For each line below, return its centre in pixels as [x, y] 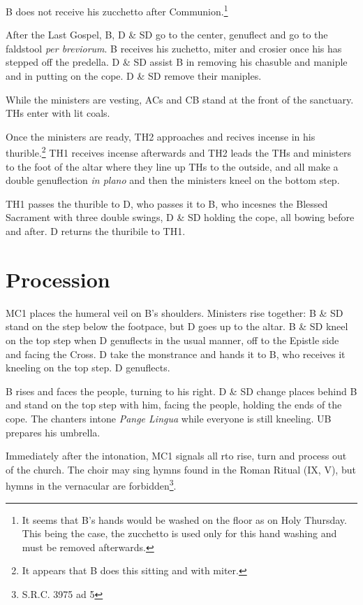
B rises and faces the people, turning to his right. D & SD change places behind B [181, 391]
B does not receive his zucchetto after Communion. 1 [117, 10]
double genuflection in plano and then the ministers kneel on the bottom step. [173, 180]
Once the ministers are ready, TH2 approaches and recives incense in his [161, 136]
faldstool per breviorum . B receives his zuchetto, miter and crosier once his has [174, 48]
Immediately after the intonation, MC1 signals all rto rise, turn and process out [176, 456]
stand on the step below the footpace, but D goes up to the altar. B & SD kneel [177, 326]
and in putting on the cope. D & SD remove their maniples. [134, 76]
